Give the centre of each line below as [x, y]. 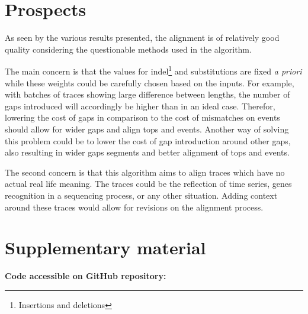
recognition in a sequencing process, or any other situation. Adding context [141, 195]
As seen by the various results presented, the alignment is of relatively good [142, 38]
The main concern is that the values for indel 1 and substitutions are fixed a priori [153, 70]
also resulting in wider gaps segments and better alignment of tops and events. [147, 152]
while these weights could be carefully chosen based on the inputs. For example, [150, 82]
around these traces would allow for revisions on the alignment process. [134, 207]
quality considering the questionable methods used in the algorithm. [128, 49]
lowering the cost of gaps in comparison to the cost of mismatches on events [142, 117]
